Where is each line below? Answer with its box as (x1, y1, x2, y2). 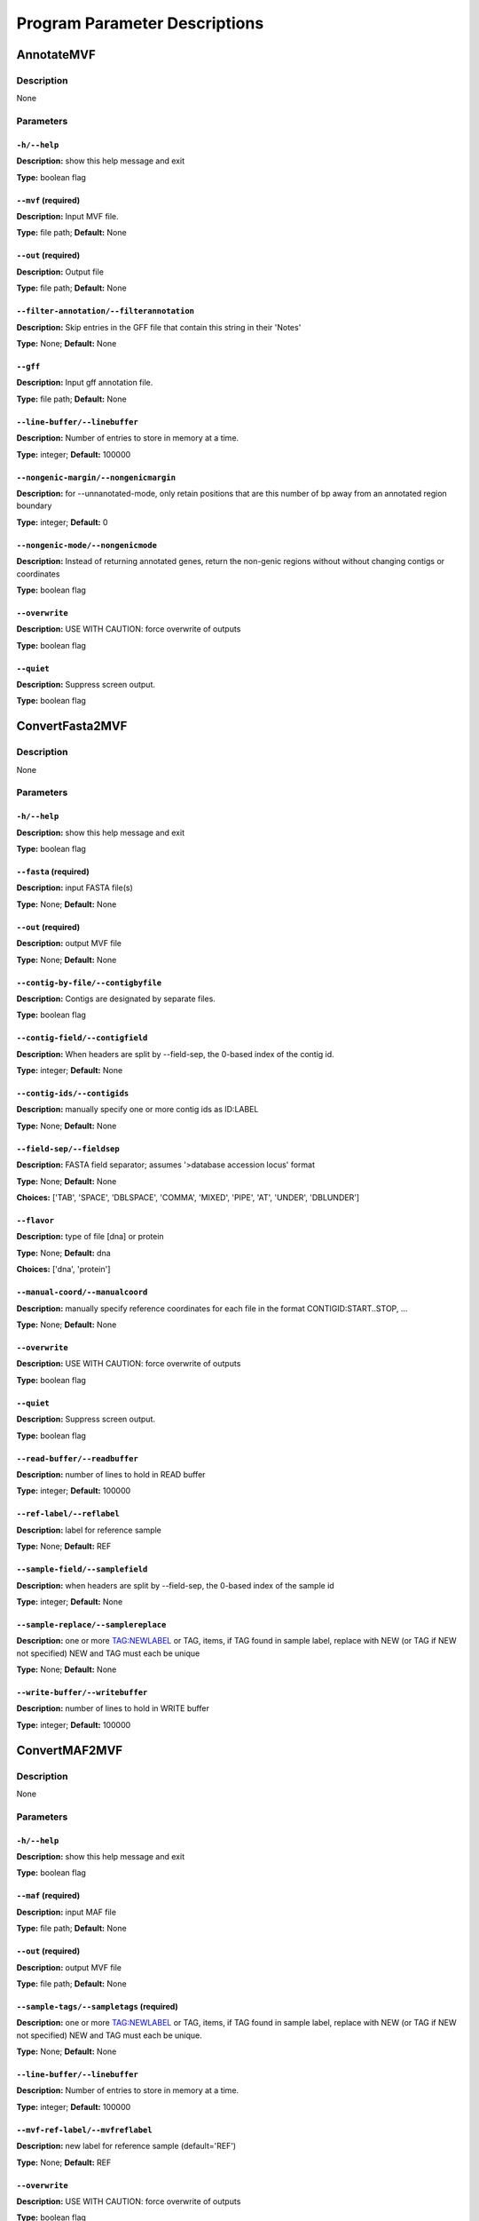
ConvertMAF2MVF (16, 1742, 123, 1758)
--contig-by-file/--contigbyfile (16, 977, 162, 988)
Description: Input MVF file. (16, 211, 119, 222)
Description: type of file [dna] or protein (16, 1231, 164, 1242)
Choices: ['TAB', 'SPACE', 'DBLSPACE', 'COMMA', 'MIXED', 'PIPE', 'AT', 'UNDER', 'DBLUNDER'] (16, 1192, 359, 1203)
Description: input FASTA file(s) (16, 882, 133, 893)
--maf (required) (16, 1891, 81, 1901)
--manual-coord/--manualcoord (16, 1287, 148, 1297)
